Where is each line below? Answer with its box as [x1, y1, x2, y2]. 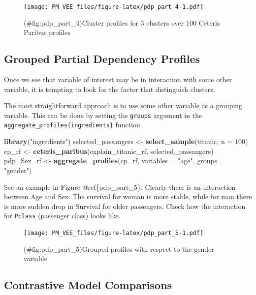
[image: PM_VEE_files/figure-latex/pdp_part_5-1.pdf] [24, 229, 204, 236]
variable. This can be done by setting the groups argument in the [4, 110, 202, 120]
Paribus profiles [24, 27, 70, 37]
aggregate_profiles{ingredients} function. [4, 119, 142, 130]
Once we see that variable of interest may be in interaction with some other [4, 74, 232, 85]
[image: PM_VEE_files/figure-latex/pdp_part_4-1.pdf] [24, 3, 204, 10]
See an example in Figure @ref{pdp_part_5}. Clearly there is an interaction [4, 181, 236, 192]
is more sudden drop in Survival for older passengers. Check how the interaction [4, 201, 246, 211]
